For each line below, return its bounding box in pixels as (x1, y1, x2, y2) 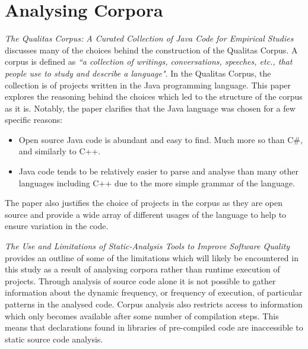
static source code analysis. (5, 332, 103, 345)
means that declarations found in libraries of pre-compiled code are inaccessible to (5, 321, 303, 334)
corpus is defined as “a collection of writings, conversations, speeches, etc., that (5, 55, 293, 68)
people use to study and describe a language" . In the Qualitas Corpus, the (5, 66, 271, 79)
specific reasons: (5, 113, 63, 126)
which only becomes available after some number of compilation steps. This (5, 309, 279, 322)
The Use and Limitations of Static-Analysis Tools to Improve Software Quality (5, 240, 290, 252)
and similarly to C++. (18, 145, 101, 157)
